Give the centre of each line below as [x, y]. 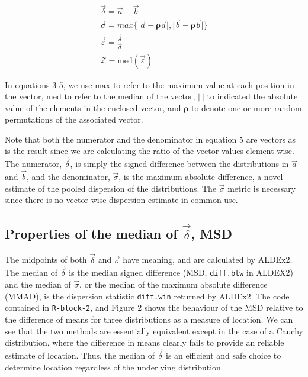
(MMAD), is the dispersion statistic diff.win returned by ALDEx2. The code [147, 296]
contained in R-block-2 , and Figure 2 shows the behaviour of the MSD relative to [154, 307]
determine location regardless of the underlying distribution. [114, 367]
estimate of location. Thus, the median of [80, 355]
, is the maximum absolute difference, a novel [201, 177]
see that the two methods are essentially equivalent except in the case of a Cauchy [154, 331]
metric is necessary [262, 188]
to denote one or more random [246, 107]
